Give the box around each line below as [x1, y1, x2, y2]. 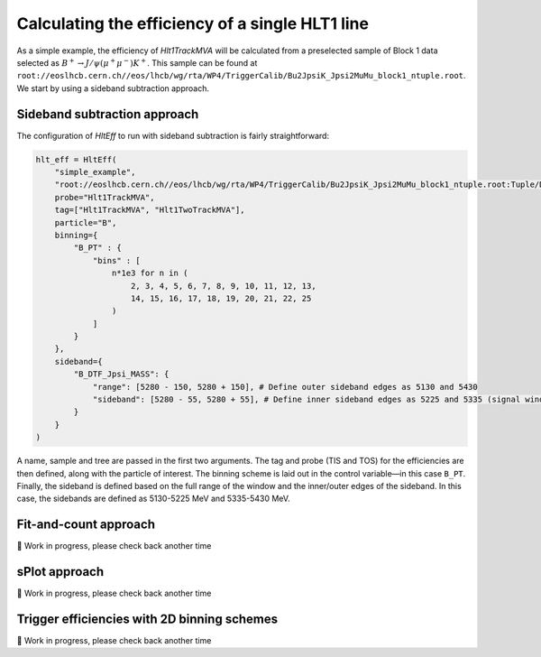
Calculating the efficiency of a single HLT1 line [16, 14, 370, 33]
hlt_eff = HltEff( [35, 154, 117, 164]
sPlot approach [16, 564, 105, 579]
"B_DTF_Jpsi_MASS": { [73, 369, 170, 379]
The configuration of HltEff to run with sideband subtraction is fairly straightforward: [16, 130, 329, 141]
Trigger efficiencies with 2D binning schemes [16, 611, 279, 626]
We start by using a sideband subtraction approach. [16, 82, 209, 94]
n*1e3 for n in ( [111, 268, 188, 279]
